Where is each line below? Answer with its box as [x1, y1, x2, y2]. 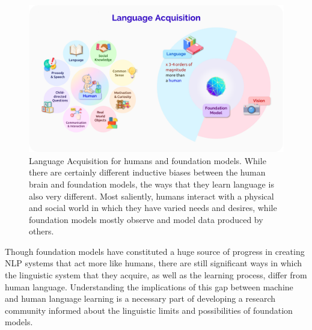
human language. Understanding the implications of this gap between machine [5, 280, 293, 293]
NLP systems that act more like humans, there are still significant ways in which [5, 257, 302, 269]
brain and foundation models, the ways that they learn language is [29, 177, 274, 190]
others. [29, 225, 54, 237]
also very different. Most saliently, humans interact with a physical [29, 189, 274, 202]
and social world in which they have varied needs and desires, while [29, 201, 277, 214]
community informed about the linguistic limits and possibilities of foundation [5, 304, 293, 316]
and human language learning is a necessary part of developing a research [5, 292, 276, 305]
